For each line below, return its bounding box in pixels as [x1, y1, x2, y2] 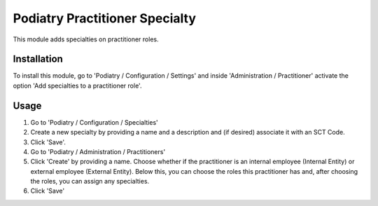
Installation [13, 53, 63, 65]
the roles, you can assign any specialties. [30, 177, 150, 186]
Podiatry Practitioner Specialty [13, 11, 196, 26]
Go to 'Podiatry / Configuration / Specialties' [30, 118, 158, 126]
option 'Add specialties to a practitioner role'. [13, 81, 142, 90]
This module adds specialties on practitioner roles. [13, 35, 159, 43]
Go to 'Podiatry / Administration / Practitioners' [30, 147, 166, 156]
